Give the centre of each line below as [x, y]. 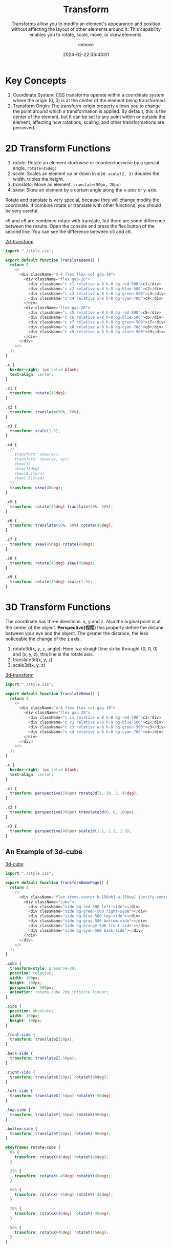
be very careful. [22, 210]
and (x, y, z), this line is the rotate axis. [53, 654]
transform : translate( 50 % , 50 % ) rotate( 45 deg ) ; [62, 525]
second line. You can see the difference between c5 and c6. [69, 232]
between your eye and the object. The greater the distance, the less [77, 633]
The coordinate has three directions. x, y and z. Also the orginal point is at [83, 621]
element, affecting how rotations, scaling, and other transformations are [89, 122]
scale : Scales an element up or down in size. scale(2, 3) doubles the [86, 174]
